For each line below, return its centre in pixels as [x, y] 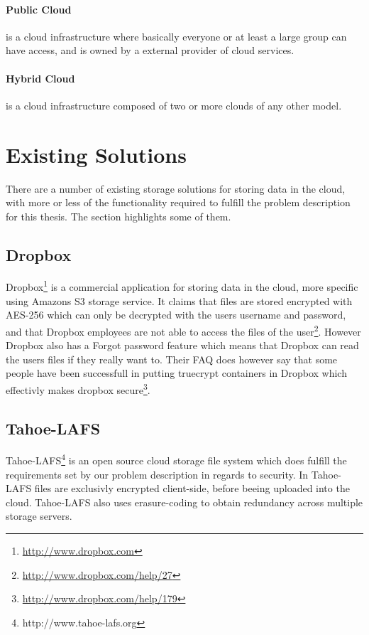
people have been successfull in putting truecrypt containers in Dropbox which [176, 373]
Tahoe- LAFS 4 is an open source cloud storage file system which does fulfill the [176, 459]
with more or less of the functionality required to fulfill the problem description [178, 202]
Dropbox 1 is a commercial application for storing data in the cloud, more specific [182, 286]
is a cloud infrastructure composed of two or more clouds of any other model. [174, 105]
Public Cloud [39, 9]
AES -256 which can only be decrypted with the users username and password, [176, 315]
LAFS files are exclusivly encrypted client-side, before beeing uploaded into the [178, 488]
